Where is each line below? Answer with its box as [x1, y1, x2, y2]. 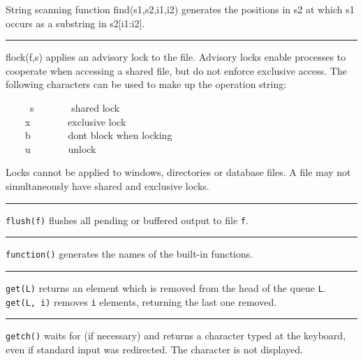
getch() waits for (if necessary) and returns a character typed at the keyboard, [6, 328, 346, 343]
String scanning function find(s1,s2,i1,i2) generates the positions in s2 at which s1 [6, 2, 355, 16]
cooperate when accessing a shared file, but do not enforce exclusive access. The [6, 63, 347, 78]
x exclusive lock [24, 114, 126, 128]
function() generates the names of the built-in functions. [6, 246, 253, 261]
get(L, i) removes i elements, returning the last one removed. [6, 294, 277, 309]
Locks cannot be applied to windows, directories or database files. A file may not [6, 165, 351, 179]
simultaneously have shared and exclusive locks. [6, 178, 209, 193]
